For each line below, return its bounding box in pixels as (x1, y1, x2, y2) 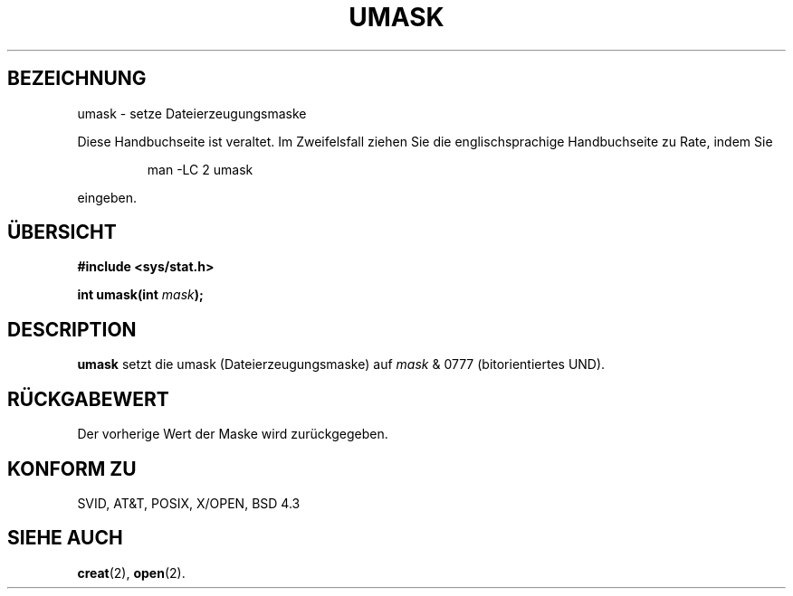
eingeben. (77, 189, 138, 205)
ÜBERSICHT (7, 221, 117, 244)
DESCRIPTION (7, 317, 137, 341)
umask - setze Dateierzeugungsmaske (77, 105, 307, 121)
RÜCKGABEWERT (7, 387, 169, 411)
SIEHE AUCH (7, 526, 123, 550)
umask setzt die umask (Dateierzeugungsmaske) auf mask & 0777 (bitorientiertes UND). (77, 356, 606, 373)
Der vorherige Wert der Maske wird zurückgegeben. (77, 426, 388, 442)
